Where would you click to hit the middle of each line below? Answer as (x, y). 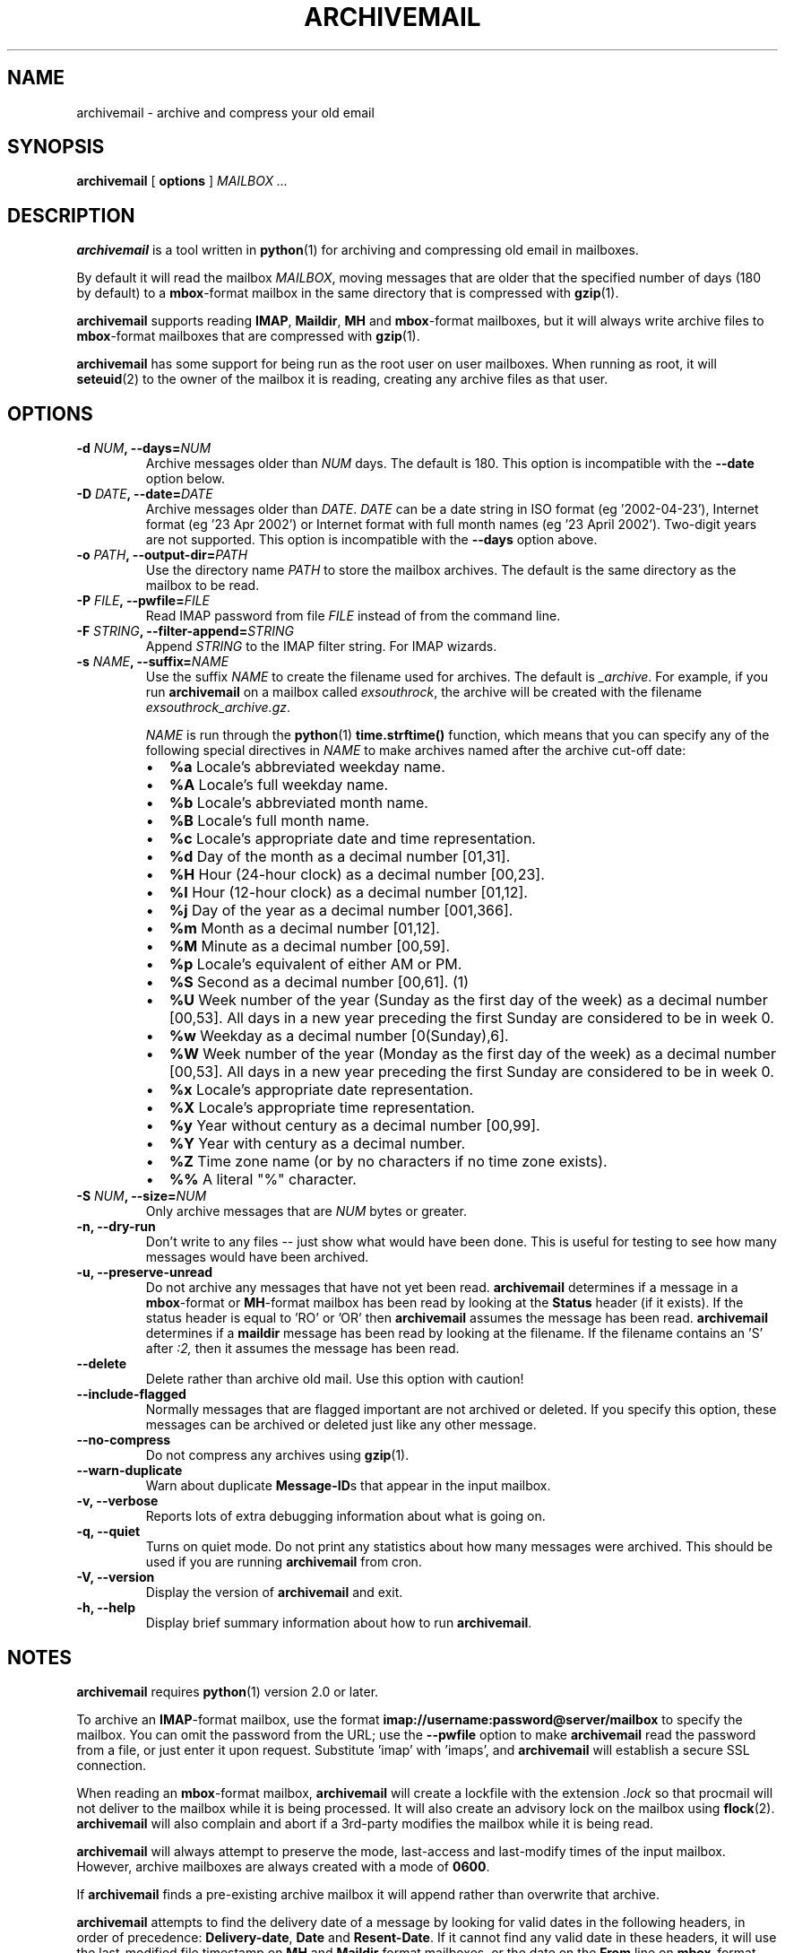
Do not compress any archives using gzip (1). (277, 1455)
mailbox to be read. (203, 586)
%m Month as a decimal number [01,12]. (304, 929)
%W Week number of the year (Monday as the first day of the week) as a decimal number (472, 1054)
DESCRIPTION (71, 215)
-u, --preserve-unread (145, 1272)
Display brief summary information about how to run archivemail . (339, 1623)
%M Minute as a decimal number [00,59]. (310, 946)
